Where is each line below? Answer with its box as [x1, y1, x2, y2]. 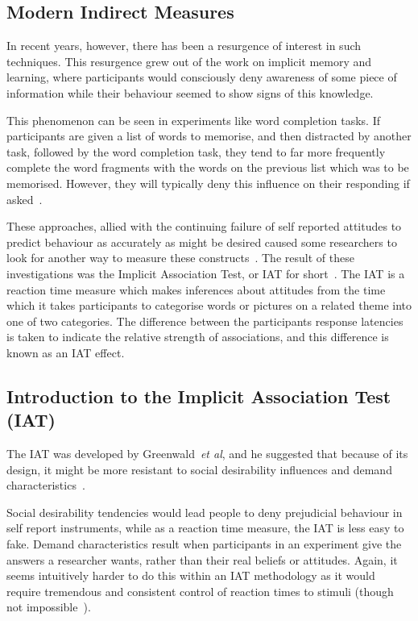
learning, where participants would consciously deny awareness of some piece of [6, 69, 397, 85]
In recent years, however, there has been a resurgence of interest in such [6, 37, 362, 54]
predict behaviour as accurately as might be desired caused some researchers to [6, 233, 397, 250]
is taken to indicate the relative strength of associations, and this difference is [6, 328, 389, 345]
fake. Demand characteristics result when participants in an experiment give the [6, 536, 402, 552]
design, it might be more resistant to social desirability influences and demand [6, 461, 392, 477]
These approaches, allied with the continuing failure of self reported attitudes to [6, 218, 402, 235]
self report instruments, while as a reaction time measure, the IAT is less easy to [6, 519, 404, 536]
